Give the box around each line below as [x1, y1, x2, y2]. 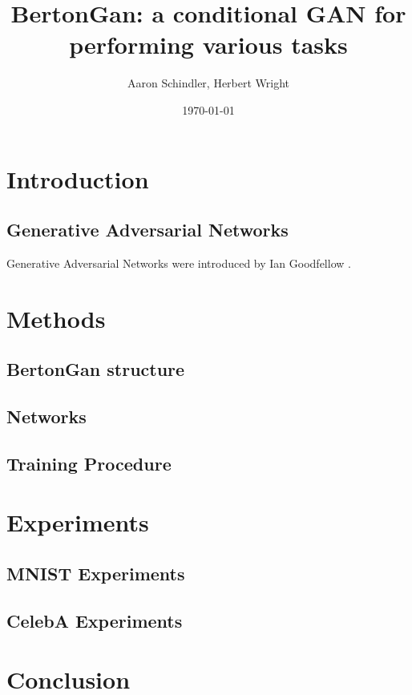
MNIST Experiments [6, 560, 185, 585]
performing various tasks [69, 28, 348, 61]
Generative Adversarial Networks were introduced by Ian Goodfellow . [6, 254, 351, 271]
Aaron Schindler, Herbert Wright [127, 75, 290, 91]
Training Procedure [6, 451, 172, 475]
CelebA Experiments [6, 608, 183, 632]
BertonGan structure [6, 357, 185, 382]
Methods [6, 301, 106, 334]
